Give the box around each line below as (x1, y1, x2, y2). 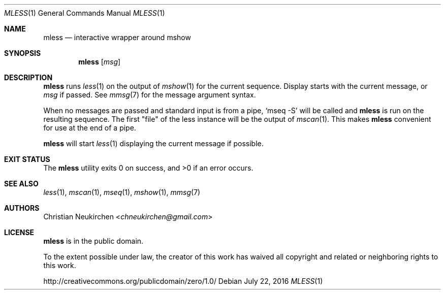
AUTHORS (4, 204, 40, 212)
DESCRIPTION (4, 73, 53, 82)
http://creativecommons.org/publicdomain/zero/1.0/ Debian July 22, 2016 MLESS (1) (43, 277, 323, 285)
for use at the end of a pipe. (43, 123, 136, 132)
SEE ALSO (4, 179, 39, 188)
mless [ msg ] (78, 57, 121, 66)
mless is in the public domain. (43, 237, 144, 245)
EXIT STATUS (4, 155, 50, 164)
